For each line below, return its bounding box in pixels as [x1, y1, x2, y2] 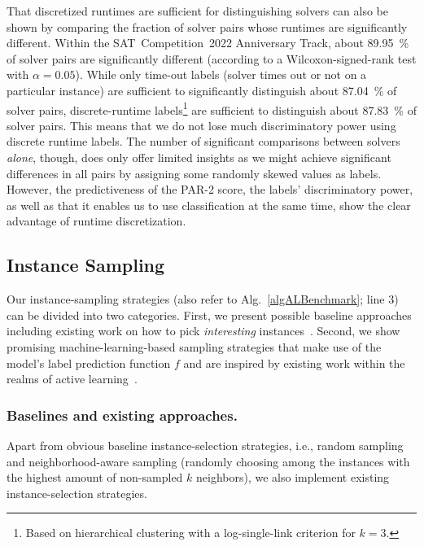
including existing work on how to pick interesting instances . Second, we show [7, 322, 400, 339]
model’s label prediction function [7, 354, 171, 371]
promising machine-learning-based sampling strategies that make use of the [7, 338, 382, 355]
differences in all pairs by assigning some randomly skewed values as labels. [7, 164, 382, 181]
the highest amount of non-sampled [7, 469, 183, 486]
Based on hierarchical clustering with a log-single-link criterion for [25, 524, 356, 541]
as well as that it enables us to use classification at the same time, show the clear [7, 196, 411, 213]
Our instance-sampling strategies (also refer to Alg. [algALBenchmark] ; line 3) [7, 290, 399, 308]
